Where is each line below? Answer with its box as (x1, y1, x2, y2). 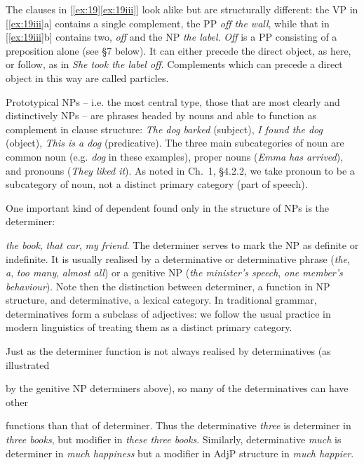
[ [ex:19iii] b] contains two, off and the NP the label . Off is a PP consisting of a (6, 29, 337, 44)
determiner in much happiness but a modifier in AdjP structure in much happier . (6, 445, 354, 460)
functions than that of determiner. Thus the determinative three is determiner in (6, 418, 351, 433)
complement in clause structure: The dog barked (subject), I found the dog (6, 121, 323, 136)
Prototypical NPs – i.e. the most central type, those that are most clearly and (6, 94, 340, 109)
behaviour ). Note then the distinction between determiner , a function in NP (6, 278, 330, 293)
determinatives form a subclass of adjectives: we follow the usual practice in (6, 306, 331, 321)
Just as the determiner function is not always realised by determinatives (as (6, 344, 331, 358)
